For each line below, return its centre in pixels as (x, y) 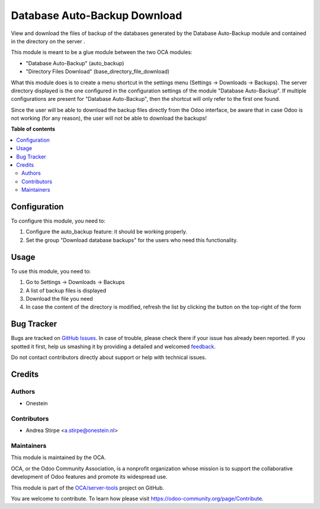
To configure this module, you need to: (58, 221)
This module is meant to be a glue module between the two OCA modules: (102, 52)
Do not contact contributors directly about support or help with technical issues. (109, 357)
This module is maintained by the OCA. (58, 457)
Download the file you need (59, 298)
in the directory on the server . (48, 41)
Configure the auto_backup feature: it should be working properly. (107, 232)
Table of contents (33, 129)
